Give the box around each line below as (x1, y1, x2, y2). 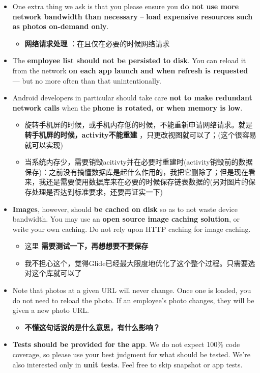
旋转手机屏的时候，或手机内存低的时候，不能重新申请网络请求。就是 (24, 119, 253, 130)
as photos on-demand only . (12, 21, 109, 32)
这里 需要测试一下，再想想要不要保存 (24, 241, 149, 251)
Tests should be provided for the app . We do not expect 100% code (12, 339, 240, 350)
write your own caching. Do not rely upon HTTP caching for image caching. (12, 223, 251, 234)
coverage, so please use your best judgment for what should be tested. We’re (12, 349, 251, 360)
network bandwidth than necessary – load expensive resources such (12, 11, 253, 21)
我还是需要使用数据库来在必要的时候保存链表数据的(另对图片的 (39, 176, 249, 187)
